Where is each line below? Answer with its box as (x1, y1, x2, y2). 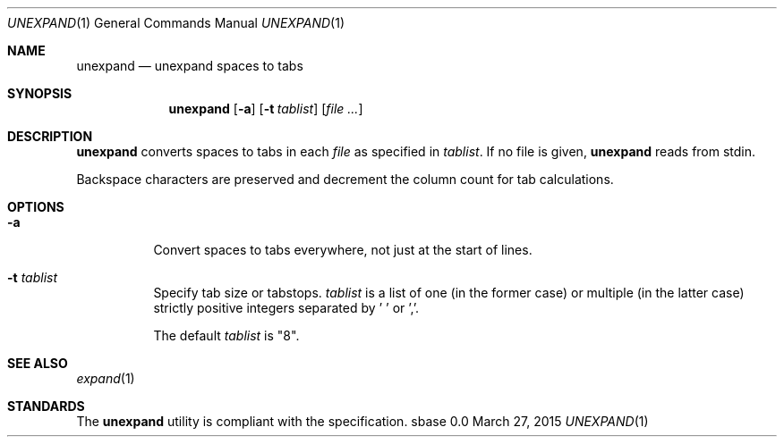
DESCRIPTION (7, 129, 93, 144)
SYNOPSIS (7, 86, 72, 101)
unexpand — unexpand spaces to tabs (76, 58, 303, 73)
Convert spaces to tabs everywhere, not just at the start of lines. (153, 242, 533, 257)
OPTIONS (7, 199, 64, 214)
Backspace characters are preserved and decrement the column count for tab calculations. (76, 172, 614, 187)
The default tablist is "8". (153, 328, 300, 343)
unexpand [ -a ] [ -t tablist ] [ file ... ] (168, 101, 363, 116)
